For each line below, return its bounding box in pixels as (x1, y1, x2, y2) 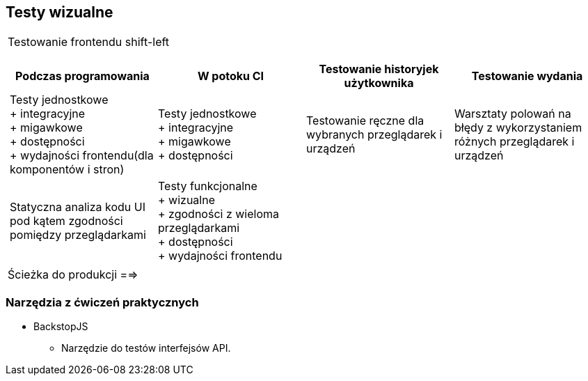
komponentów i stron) (10, 162, 125, 177)
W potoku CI (197, 69, 264, 84)
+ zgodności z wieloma (158, 207, 279, 221)
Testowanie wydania (471, 69, 583, 84)
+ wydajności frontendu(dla (10, 148, 154, 163)
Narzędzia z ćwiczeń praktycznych (6, 295, 199, 309)
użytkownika (344, 76, 414, 91)
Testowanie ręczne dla (306, 114, 424, 128)
